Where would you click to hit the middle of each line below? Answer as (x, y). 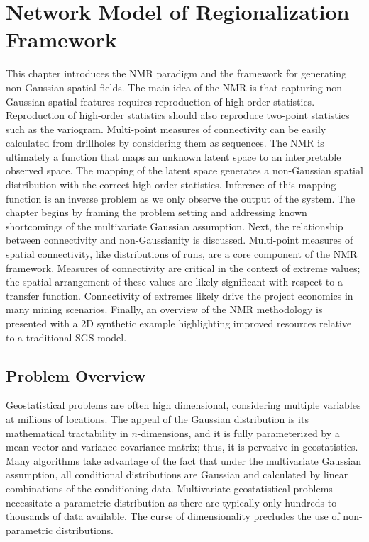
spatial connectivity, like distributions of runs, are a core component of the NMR (182, 254)
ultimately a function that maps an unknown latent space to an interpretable (174, 156)
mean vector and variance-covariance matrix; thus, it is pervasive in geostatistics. (182, 447)
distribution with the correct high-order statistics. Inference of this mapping (171, 185)
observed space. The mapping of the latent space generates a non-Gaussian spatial (184, 170)
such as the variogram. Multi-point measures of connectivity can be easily (166, 129)
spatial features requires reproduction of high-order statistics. (182, 101)
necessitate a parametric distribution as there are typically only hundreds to (171, 502)
